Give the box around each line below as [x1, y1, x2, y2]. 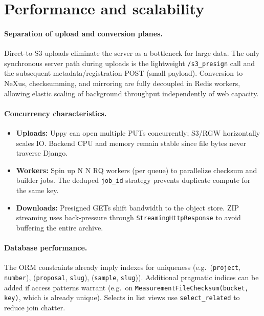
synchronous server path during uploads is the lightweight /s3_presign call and [4, 57, 255, 68]
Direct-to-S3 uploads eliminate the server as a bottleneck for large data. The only [4, 48, 260, 58]
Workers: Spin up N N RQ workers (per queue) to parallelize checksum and [16, 164, 257, 175]
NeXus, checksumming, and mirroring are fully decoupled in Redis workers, [4, 78, 240, 89]
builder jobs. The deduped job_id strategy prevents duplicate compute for [16, 175, 251, 185]
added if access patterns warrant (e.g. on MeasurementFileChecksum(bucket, [4, 282, 249, 292]
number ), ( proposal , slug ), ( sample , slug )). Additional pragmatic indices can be [4, 271, 259, 282]
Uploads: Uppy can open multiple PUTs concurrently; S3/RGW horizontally [16, 128, 260, 138]
